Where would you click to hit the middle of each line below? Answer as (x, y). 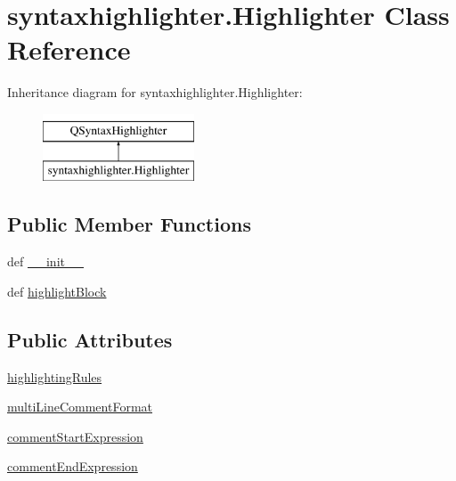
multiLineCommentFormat (80, 407)
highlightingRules (55, 376)
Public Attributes (90, 339)
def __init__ (45, 261)
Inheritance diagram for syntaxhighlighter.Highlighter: (155, 92)
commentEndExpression (73, 466)
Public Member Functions (129, 224)
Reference (69, 49)
